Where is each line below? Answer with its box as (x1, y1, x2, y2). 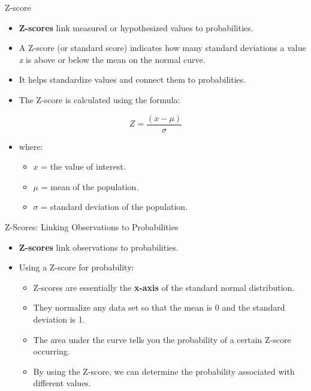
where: (19, 140, 43, 152)
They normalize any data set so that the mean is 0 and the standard (33, 301, 285, 314)
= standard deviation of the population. (41, 200, 188, 213)
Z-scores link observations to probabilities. (19, 240, 179, 253)
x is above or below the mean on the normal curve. (19, 53, 206, 65)
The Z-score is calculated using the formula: (19, 93, 180, 106)
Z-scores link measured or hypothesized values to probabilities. (19, 21, 253, 34)
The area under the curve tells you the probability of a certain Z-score (33, 333, 291, 345)
